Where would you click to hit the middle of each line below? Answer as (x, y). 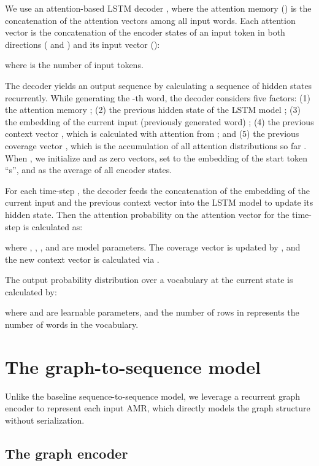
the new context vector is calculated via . (82, 259)
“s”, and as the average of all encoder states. (89, 170)
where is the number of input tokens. (74, 65)
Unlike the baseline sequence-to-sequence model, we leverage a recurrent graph (153, 396)
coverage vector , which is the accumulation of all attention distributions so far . (156, 145)
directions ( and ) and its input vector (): (83, 44)
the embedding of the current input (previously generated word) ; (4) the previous (159, 121)
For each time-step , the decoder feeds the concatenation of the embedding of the (157, 190)
